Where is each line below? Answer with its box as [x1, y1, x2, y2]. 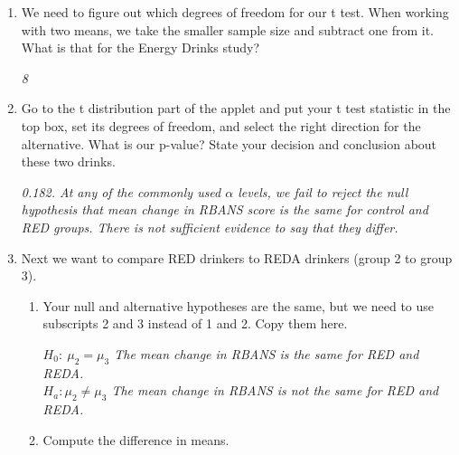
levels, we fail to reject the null [238, 182, 408, 201]
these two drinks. [21, 152, 116, 171]
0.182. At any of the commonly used [21, 182, 221, 201]
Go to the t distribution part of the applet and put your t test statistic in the [21, 99, 451, 118]
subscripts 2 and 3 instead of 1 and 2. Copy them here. [42, 314, 348, 333]
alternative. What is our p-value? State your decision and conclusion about [21, 134, 437, 153]
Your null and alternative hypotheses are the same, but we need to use [42, 296, 435, 315]
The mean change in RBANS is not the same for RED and [111, 381, 439, 400]
